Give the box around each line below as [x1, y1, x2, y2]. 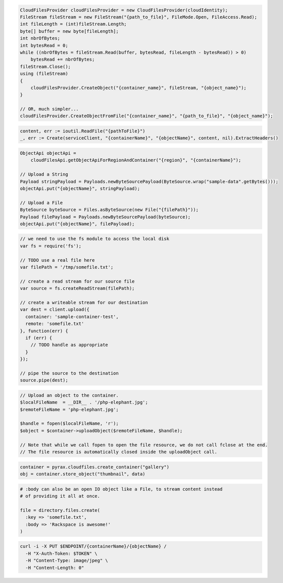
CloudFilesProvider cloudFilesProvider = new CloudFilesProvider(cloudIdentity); [20, 7, 228, 13]
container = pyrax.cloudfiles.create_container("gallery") [20, 464, 169, 470]
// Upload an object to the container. [20, 392, 119, 398]
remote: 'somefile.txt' [25, 321, 84, 327]
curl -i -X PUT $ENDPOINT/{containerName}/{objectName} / [20, 544, 167, 549]
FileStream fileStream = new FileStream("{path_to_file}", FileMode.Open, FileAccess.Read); [20, 14, 257, 20]
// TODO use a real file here [20, 257, 95, 263]
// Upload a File [20, 200, 63, 206]
